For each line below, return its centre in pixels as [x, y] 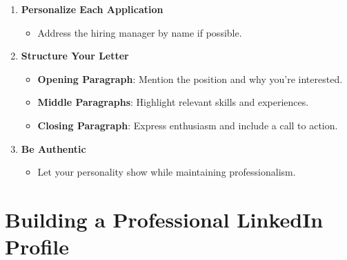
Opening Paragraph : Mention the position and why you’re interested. [190, 78]
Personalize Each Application [92, 9]
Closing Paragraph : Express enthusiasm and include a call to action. [188, 125]
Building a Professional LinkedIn [164, 219]
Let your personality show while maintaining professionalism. [167, 172]
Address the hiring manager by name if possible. [140, 32]
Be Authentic [53, 148]
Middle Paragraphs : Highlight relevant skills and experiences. [173, 102]
